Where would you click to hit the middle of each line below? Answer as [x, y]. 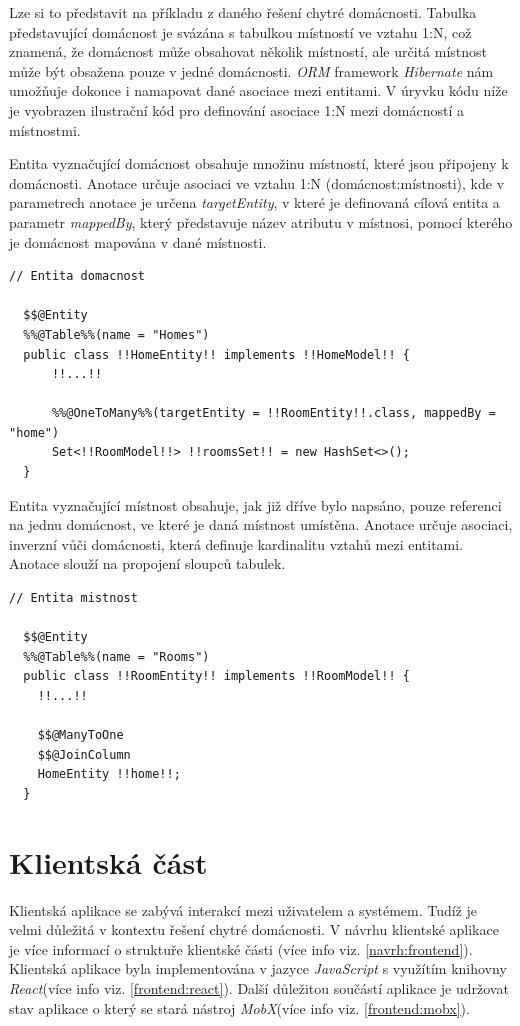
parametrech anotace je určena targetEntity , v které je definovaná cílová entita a [254, 202]
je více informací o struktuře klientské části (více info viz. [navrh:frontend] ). [241, 948]
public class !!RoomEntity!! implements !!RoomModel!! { [216, 676]
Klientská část [108, 861]
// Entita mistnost [73, 598]
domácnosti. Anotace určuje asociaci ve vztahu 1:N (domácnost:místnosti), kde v [257, 182]
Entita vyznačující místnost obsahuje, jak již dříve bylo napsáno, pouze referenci [255, 504]
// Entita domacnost [77, 276]
